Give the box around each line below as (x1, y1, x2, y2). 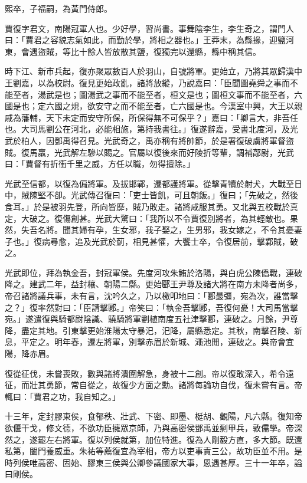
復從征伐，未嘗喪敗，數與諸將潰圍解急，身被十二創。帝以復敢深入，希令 (5, 367, 286, 379)
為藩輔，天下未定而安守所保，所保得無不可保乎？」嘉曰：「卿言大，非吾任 (12, 111, 298, 123)
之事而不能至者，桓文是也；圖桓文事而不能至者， (103, 88, 294, 100)
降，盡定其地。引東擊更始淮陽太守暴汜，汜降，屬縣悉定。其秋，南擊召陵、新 (5, 324, 302, 336)
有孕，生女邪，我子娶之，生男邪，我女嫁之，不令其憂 (87, 224, 294, 236)
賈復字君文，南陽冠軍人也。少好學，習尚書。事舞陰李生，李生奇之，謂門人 (5, 22, 294, 34)
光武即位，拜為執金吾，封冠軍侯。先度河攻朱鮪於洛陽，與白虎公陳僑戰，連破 (5, 266, 302, 278)
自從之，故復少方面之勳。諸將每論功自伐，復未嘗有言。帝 (79, 379, 302, 391)
